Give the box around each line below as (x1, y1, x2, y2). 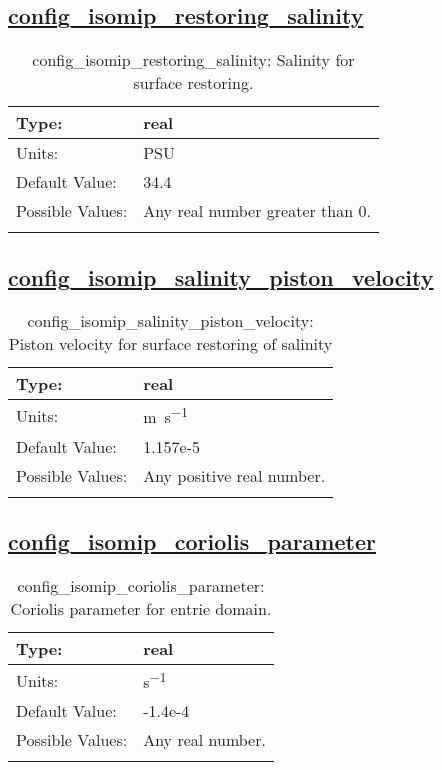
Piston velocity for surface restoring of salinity (8, 332, 333, 356)
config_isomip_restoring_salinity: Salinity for (32, 48, 355, 72)
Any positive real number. (143, 463, 326, 487)
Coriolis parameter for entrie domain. (10, 596, 272, 620)
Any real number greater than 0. (143, 199, 371, 223)
